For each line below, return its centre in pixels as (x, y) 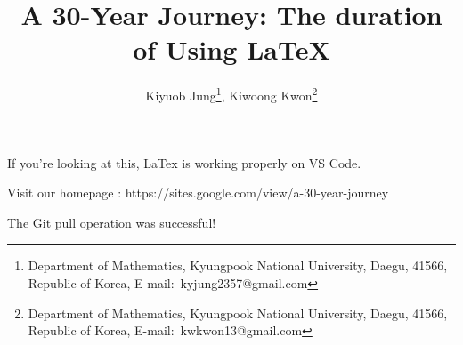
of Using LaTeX (231, 49)
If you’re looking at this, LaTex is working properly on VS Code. (184, 162)
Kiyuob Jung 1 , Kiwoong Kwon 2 (231, 94)
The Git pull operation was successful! (112, 222)
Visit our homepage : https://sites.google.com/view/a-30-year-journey (198, 193)
